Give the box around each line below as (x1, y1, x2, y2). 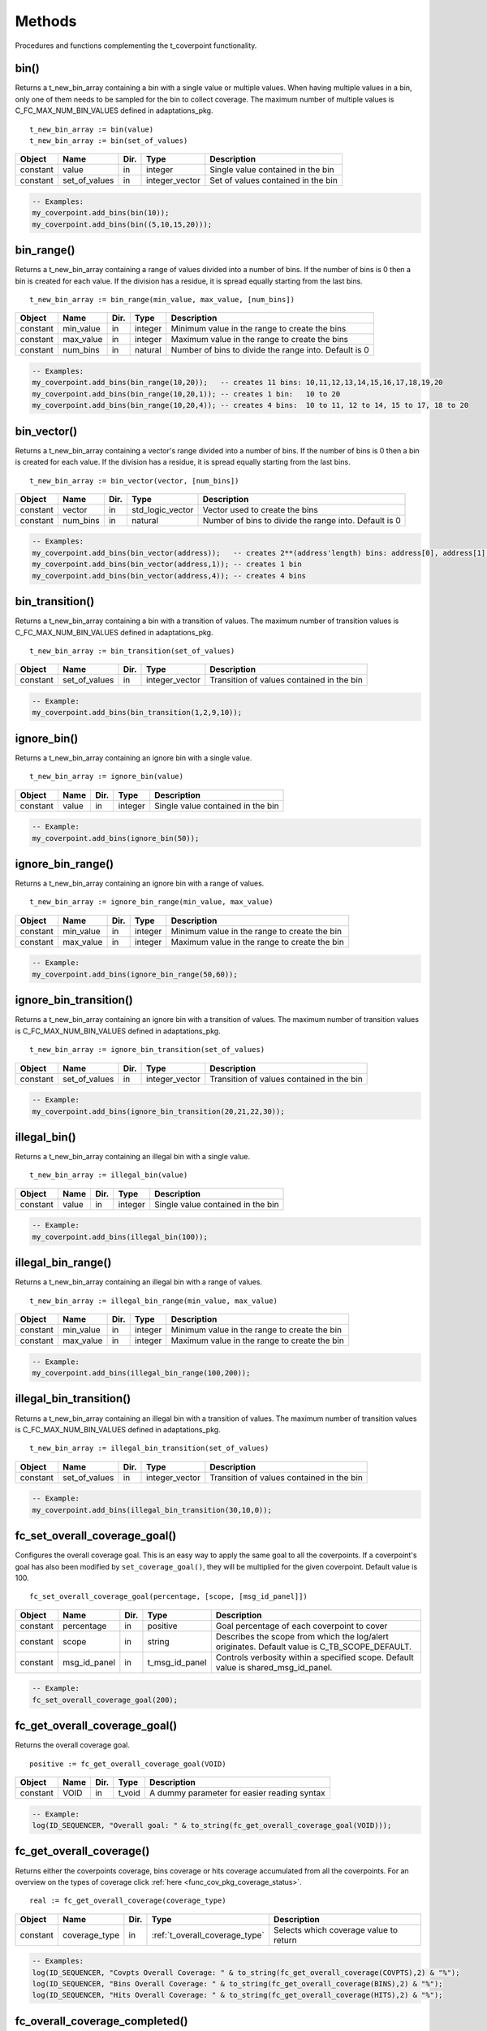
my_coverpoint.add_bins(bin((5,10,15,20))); (32, 219, 213, 229)
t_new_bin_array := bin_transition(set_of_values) (29, 646, 235, 656)
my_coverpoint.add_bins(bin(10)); (32, 208, 170, 218)
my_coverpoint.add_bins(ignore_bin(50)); (32, 834, 200, 842)
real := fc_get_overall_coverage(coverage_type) (29, 1896, 226, 1905)
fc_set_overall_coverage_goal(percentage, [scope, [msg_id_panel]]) (29, 1592, 308, 1601)
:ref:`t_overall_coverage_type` (151, 1929, 265, 1941)
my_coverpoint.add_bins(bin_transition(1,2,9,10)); (32, 708, 243, 717)
